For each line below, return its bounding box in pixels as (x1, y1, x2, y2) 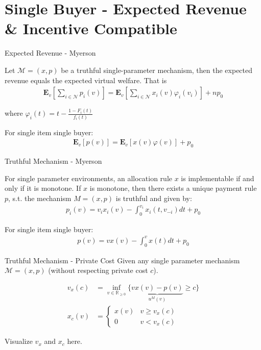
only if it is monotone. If (5, 183, 81, 193)
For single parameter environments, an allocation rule (5, 172, 173, 183)
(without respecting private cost (48, 265, 148, 276)
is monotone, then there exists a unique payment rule (89, 183, 257, 193)
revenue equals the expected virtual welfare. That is (5, 74, 167, 85)
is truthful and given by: (115, 192, 192, 203)
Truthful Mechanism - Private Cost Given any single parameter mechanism (5, 255, 240, 265)
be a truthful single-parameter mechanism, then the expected (61, 64, 253, 75)
